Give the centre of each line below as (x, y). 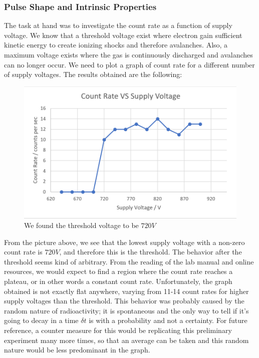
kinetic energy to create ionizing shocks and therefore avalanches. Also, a (116, 45)
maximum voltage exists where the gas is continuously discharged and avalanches (128, 54)
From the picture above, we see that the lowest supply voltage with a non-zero (124, 242)
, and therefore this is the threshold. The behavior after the (151, 252)
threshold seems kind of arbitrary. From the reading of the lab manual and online (129, 261)
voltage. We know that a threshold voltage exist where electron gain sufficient (123, 35)
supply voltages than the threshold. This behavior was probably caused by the (124, 301)
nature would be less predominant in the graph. (77, 350)
